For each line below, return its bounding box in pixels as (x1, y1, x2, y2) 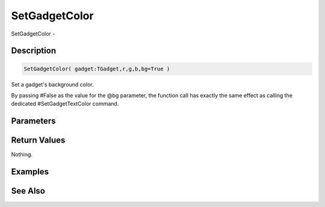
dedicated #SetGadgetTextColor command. (11, 100, 119, 108)
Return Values (11, 135, 66, 146)
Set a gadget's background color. (11, 81, 94, 88)
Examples (11, 167, 49, 177)
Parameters (11, 116, 56, 126)
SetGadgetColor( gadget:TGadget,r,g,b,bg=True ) (23, 65, 170, 72)
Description (11, 46, 57, 56)
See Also (11, 186, 45, 196)
